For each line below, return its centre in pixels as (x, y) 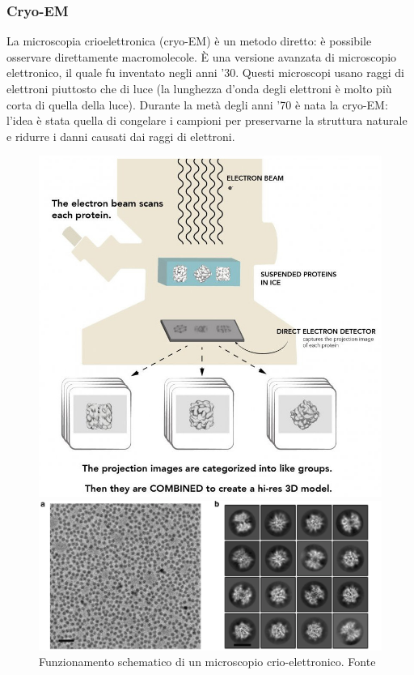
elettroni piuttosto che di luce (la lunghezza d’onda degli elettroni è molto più (199, 88)
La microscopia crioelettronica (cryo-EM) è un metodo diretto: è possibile (189, 41)
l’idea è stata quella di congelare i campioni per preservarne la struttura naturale (207, 120)
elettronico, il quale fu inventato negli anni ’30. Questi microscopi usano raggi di (205, 73)
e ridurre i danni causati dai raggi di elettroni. (121, 136)
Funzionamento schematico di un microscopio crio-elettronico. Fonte (207, 662)
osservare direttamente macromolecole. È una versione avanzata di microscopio (202, 56)
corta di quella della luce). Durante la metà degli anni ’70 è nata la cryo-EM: (197, 104)
